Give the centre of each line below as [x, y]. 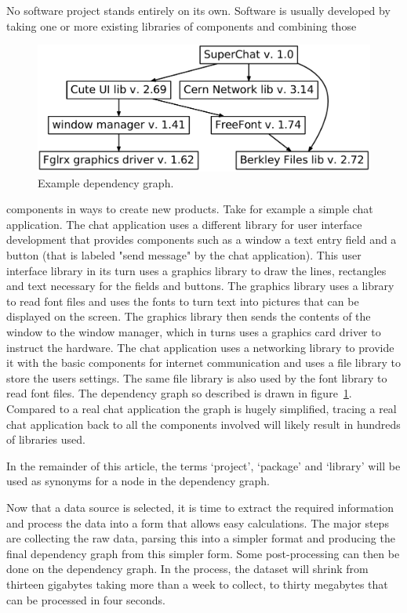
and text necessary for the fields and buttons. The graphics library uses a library [200, 286]
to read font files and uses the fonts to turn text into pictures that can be [183, 301]
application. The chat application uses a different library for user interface [184, 224]
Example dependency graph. [106, 182]
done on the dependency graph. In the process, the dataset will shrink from [187, 569]
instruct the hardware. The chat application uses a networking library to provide [200, 347]
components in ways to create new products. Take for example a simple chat [190, 209]
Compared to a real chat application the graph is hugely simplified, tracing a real [202, 408]
